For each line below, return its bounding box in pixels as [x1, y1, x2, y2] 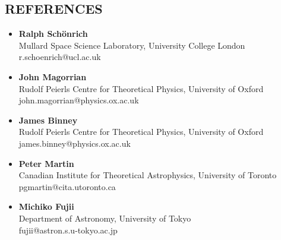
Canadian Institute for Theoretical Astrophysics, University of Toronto [18, 169, 277, 181]
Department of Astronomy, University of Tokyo [18, 211, 191, 224]
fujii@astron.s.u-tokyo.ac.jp [18, 223, 118, 236]
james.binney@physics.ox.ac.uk [18, 137, 131, 149]
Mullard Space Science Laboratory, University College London [18, 39, 245, 51]
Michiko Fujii [18, 200, 74, 213]
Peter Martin [18, 157, 74, 169]
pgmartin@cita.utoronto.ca [18, 180, 116, 192]
